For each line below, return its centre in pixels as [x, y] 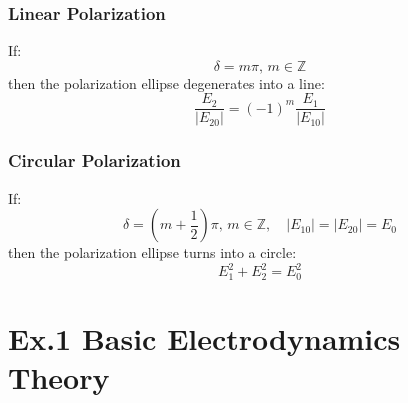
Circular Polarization [94, 160]
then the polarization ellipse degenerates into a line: [166, 82]
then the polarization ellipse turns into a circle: [152, 252]
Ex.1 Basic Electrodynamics [204, 338]
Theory [59, 377]
